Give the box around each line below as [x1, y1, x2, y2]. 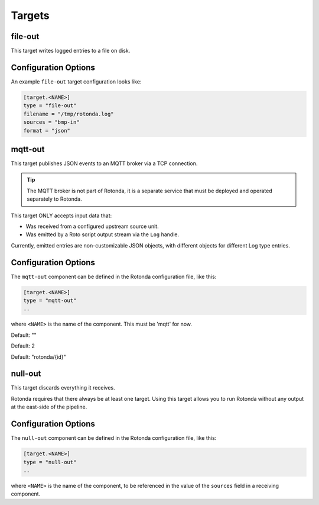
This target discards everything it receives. [11, 384, 115, 391]
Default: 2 [11, 342, 35, 349]
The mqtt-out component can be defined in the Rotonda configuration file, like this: [11, 273, 217, 280]
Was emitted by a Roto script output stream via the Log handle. [25, 231, 180, 238]
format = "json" [23, 127, 71, 134]
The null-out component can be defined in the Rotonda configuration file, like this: [11, 435, 217, 442]
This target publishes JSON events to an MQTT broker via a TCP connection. [11, 160, 198, 167]
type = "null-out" [23, 459, 77, 465]
